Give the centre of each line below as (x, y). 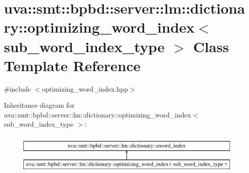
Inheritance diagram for (39, 105)
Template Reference (72, 65)
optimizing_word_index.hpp (85, 88)
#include (18, 88)
